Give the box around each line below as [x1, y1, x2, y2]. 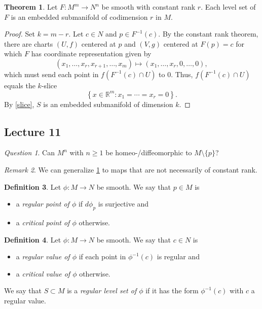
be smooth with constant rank [101, 2, 196, 12]
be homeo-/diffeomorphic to [105, 147, 192, 158]
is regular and [157, 251, 200, 262]
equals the [4, 80, 35, 90]
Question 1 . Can [4, 147, 55, 158]
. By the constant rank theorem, [158, 28, 258, 39]
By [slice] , [4, 98, 34, 109]
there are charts [4, 38, 53, 49]
